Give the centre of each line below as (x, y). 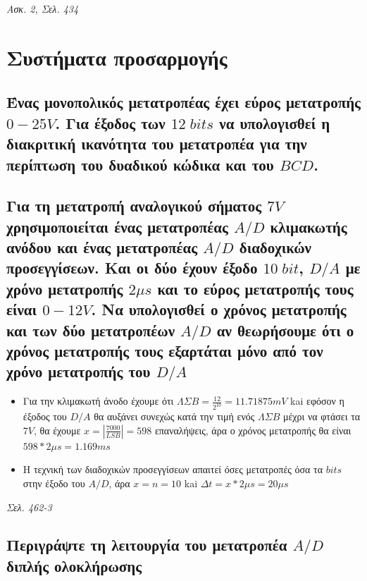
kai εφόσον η (317, 401)
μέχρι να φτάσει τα (322, 416)
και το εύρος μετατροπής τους (255, 288)
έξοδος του (45, 416)
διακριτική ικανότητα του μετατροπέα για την (157, 143)
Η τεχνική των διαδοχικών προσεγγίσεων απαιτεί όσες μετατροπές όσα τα (173, 469)
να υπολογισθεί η (275, 122)
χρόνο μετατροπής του (79, 371)
